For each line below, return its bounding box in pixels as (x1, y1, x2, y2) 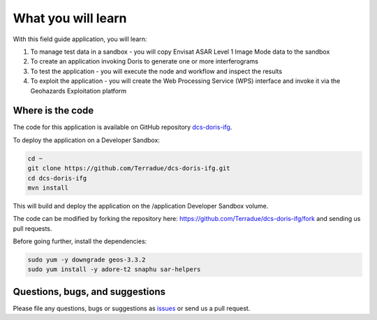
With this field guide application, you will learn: (13, 35, 147, 43)
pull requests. (13, 224, 52, 233)
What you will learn (13, 10, 127, 26)
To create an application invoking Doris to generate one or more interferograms (30, 57, 258, 66)
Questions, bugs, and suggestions (13, 286, 165, 298)
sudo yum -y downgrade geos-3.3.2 (27, 256, 146, 264)
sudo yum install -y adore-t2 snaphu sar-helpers (27, 266, 201, 273)
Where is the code (13, 105, 94, 116)
